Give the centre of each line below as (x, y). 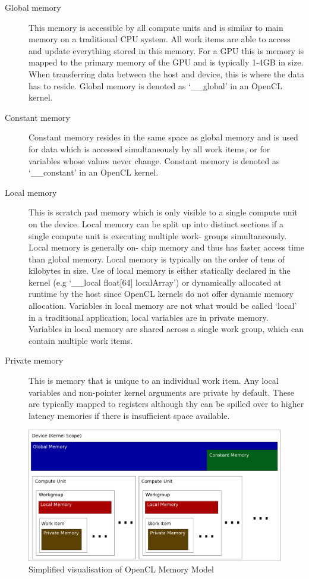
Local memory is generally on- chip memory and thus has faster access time (166, 247)
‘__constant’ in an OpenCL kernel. (94, 172)
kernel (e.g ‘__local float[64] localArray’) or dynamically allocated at (155, 282)
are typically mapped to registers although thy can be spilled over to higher (166, 404)
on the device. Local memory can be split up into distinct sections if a (156, 223)
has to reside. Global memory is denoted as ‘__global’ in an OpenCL (155, 85)
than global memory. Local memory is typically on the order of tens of (157, 259)
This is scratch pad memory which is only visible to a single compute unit (163, 212)
